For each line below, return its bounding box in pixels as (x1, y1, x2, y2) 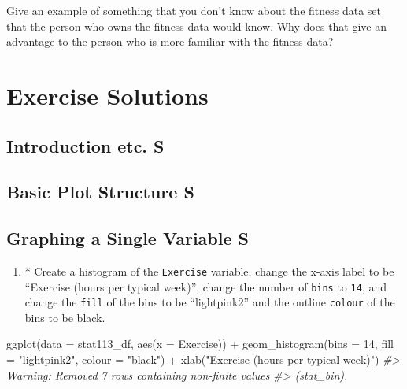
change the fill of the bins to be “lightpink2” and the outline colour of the (24, 294, 395, 310)
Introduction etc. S (6, 133, 165, 157)
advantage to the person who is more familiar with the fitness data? (6, 33, 334, 50)
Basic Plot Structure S (6, 180, 194, 204)
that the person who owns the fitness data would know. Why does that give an (6, 17, 387, 34)
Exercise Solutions (6, 79, 209, 111)
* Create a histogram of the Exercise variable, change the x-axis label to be (24, 262, 394, 279)
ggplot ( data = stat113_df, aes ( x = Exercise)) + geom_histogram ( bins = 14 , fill (6, 335, 394, 352)
